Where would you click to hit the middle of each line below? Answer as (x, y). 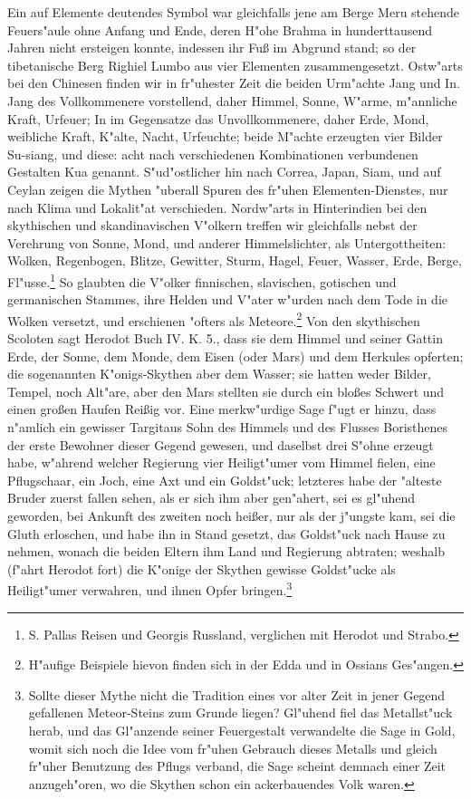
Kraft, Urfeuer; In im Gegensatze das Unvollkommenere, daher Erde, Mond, (218, 118)
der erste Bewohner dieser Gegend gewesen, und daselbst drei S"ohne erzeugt (221, 444)
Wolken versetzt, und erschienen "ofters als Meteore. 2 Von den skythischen (214, 319)
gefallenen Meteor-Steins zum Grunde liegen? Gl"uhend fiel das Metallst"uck (240, 712)
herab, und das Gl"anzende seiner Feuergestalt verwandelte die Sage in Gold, (242, 730)
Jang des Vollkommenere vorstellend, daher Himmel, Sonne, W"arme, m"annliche (232, 100)
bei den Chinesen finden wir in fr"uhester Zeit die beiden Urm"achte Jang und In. (234, 83)
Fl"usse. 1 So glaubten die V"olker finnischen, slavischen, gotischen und (202, 280)
